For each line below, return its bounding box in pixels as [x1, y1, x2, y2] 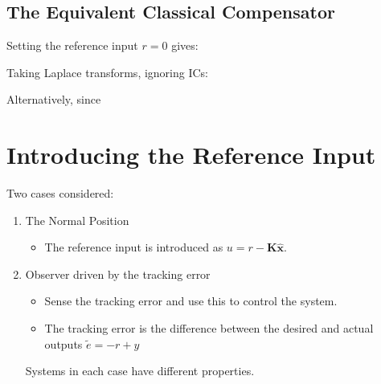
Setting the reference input [6, 37, 138, 54]
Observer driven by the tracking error [25, 265, 211, 282]
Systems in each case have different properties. [25, 362, 255, 379]
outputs [44, 335, 83, 352]
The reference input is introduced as [44, 239, 223, 255]
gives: [171, 37, 199, 54]
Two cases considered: [6, 185, 114, 202]
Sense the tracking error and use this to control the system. [44, 292, 338, 309]
